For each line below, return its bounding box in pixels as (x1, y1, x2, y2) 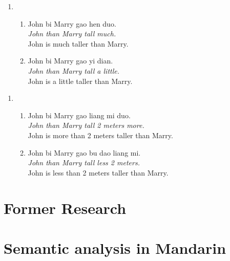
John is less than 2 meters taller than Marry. (28, 167, 169, 178)
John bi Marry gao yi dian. (28, 55, 113, 66)
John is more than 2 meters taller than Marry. (28, 129, 173, 140)
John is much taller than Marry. (28, 38, 129, 49)
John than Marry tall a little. (28, 65, 120, 76)
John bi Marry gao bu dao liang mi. (28, 147, 141, 158)
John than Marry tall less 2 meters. (28, 157, 140, 168)
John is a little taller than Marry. (28, 75, 133, 86)
